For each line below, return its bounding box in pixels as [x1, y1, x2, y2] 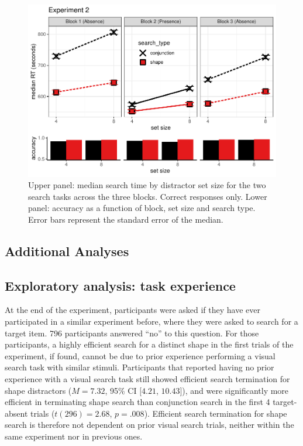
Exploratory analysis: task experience [5, 276, 236, 294]
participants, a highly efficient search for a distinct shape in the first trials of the [5, 338, 294, 350]
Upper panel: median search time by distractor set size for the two [28, 179, 266, 191]
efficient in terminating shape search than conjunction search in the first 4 [5, 396, 270, 408]
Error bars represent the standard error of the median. [28, 213, 223, 225]
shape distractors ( [5, 384, 72, 396]
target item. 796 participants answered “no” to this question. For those [5, 326, 259, 339]
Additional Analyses [5, 241, 129, 260]
